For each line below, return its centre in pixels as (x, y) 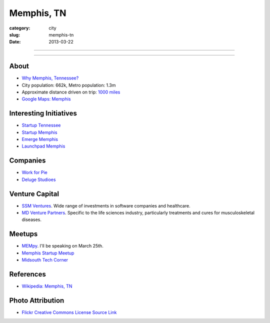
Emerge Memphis (40, 139)
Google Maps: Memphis (46, 99)
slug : (14, 34)
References (27, 274)
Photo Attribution (37, 300)
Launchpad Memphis (43, 146)
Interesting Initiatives (43, 113)
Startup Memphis (39, 132)
